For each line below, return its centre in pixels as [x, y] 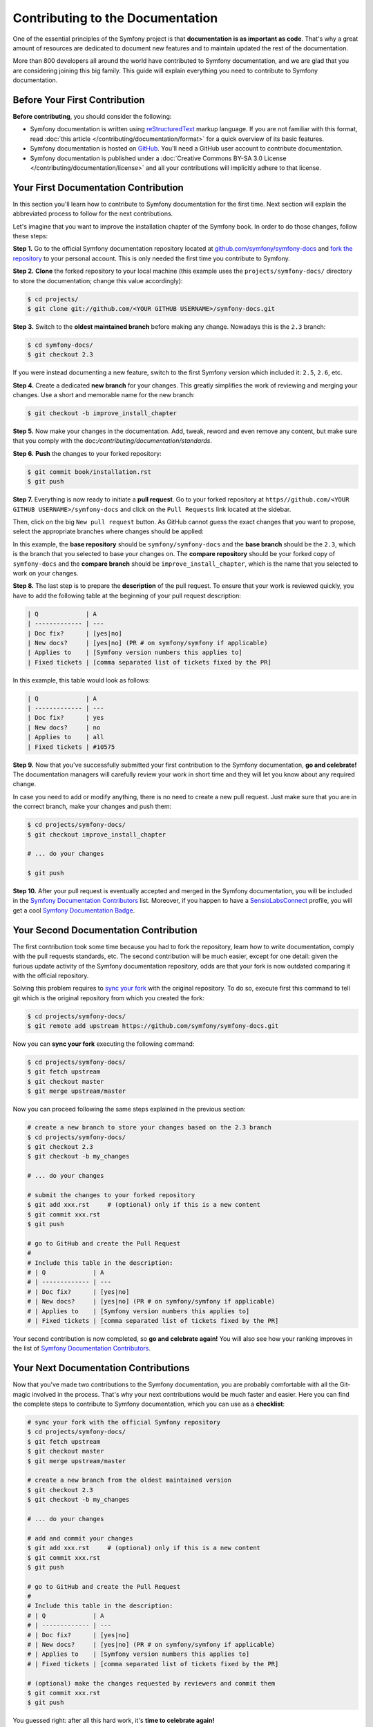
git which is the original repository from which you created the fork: [109, 998]
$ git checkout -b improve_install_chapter [102, 413]
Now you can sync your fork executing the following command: [104, 1044]
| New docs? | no [64, 727]
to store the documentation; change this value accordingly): [98, 280]
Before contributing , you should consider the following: [92, 117]
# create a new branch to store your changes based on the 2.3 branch [150, 1127]
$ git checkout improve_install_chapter [96, 834]
